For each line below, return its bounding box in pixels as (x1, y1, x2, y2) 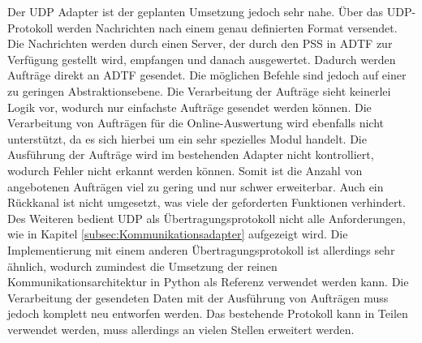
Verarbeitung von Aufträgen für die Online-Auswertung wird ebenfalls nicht (7, 114, 385, 131)
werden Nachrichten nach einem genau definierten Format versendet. (56, 19, 398, 36)
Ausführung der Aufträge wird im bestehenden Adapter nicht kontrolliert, (7, 146, 374, 163)
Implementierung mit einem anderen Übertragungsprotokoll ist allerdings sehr (7, 241, 395, 258)
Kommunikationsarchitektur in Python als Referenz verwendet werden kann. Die (7, 273, 409, 290)
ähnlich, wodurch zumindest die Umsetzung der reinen (7, 257, 278, 274)
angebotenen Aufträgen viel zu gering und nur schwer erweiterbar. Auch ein (7, 178, 384, 195)
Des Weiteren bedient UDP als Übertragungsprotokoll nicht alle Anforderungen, (7, 209, 406, 226)
